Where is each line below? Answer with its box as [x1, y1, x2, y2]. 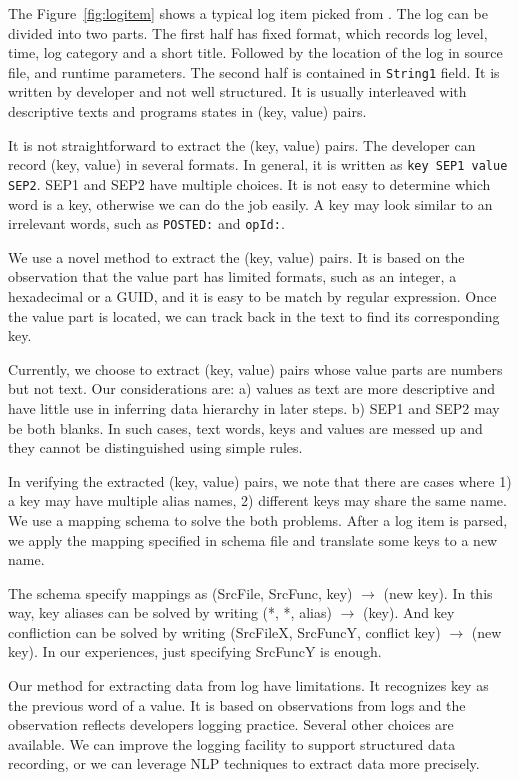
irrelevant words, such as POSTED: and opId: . [8, 213, 285, 234]
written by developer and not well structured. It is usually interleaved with [8, 81, 467, 102]
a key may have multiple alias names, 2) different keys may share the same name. [8, 490, 507, 511]
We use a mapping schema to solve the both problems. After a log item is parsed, [8, 509, 508, 530]
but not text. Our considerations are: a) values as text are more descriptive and [8, 378, 496, 399]
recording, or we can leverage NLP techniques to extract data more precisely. [8, 753, 480, 774]
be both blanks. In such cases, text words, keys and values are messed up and [8, 417, 483, 438]
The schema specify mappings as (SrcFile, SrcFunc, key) [8, 582, 353, 603]
